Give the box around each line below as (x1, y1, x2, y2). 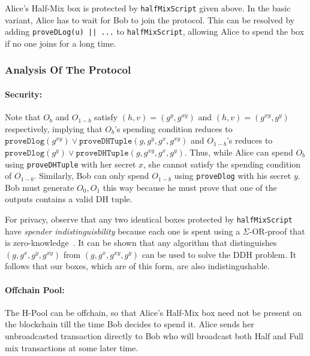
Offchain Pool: (5, 283, 65, 296)
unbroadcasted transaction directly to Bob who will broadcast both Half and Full (5, 330, 303, 342)
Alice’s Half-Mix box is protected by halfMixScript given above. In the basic (5, 2, 291, 14)
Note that (5, 111, 41, 123)
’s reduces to (226, 134, 273, 147)
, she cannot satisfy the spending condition (143, 157, 301, 170)
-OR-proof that (249, 224, 305, 237)
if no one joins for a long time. (5, 36, 116, 49)
